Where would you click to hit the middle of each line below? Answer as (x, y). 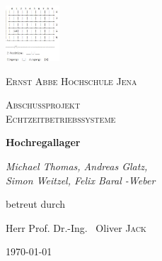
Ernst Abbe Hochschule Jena (71, 80)
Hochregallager (43, 142)
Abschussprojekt (43, 105)
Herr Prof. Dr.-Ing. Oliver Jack (76, 227)
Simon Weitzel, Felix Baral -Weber (81, 180)
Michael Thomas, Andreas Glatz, (77, 166)
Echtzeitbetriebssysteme (61, 118)
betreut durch (36, 204)
